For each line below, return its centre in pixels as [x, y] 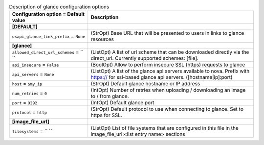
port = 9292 [25, 103]
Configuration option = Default [48, 14]
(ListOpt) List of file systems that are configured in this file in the [165, 128]
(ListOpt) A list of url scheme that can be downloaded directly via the [170, 52]
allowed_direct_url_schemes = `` [48, 52]
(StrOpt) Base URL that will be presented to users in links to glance [167, 33]
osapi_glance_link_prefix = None [49, 36]
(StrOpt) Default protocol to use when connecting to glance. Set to [167, 109]
